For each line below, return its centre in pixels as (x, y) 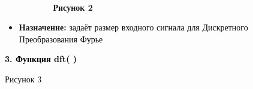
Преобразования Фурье (61, 39)
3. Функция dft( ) (41, 59)
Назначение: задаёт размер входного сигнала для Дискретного (133, 27)
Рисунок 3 (23, 79)
